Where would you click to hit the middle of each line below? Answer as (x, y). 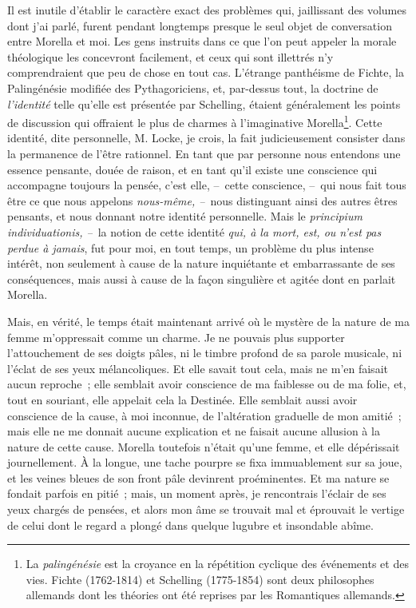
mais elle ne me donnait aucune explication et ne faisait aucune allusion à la (194, 431)
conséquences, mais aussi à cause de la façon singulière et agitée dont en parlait (202, 278)
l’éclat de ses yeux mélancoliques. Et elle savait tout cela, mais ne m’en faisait (198, 368)
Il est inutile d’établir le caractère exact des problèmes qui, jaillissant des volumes (207, 10)
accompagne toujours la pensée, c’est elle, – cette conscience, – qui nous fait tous (207, 185)
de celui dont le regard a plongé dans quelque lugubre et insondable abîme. (190, 525)
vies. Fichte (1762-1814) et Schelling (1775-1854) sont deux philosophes (200, 579)
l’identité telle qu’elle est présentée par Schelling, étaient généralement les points (204, 103)
